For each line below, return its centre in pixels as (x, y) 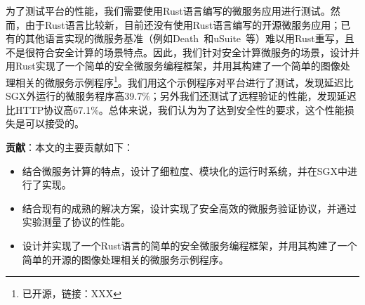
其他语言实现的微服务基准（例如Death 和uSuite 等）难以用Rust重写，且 (190, 38)
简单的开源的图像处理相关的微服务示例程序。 (125, 259)
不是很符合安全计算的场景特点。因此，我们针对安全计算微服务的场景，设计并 (182, 52)
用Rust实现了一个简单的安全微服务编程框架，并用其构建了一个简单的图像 (173, 66)
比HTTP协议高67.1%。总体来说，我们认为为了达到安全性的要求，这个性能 (175, 109)
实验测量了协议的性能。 (76, 222)
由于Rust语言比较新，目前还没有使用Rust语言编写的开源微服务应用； (183, 24)
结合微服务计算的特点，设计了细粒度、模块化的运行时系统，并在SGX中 (185, 170)
